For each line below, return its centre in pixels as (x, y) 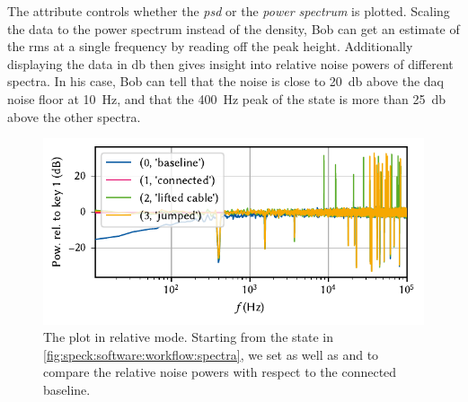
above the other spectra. (74, 116)
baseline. (67, 389)
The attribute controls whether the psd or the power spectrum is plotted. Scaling (229, 11)
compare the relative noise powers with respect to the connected (220, 372)
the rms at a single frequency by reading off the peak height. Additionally (210, 46)
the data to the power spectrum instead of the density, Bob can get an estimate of (234, 28)
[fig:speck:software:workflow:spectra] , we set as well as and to (211, 354)
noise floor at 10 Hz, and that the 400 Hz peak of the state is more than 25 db (226, 98)
